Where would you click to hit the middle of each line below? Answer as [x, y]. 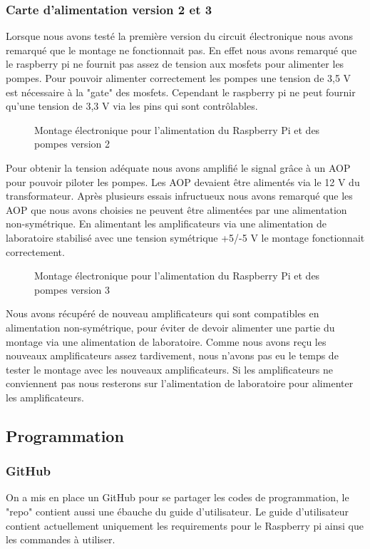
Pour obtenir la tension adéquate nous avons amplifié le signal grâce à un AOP [178, 167]
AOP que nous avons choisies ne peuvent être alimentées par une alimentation [176, 209]
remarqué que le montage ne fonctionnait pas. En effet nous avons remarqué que [181, 50]
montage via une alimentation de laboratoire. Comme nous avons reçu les [166, 341]
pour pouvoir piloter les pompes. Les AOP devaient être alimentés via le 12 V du [183, 181]
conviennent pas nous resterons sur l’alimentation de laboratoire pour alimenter [180, 383]
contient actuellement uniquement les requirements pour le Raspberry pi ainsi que [185, 525]
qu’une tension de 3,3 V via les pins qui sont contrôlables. [132, 106]
